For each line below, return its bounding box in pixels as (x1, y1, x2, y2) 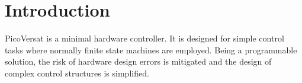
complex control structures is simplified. (5, 66, 149, 79)
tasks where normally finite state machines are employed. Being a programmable (5, 43, 297, 56)
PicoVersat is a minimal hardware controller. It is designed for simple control (5, 32, 284, 44)
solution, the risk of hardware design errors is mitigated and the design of (5, 55, 272, 68)
